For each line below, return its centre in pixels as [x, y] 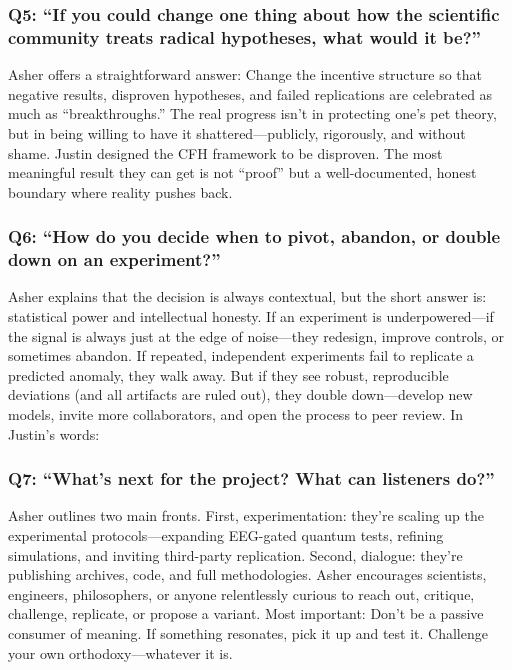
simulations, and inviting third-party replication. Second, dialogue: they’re [235, 554]
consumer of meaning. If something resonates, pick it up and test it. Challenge [248, 632]
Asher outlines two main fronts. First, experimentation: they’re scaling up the [246, 515]
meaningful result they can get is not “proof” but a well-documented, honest [242, 172]
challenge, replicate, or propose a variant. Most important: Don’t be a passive [246, 613]
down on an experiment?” [114, 259]
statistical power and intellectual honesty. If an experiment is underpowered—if [251, 316]
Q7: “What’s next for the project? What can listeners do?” [251, 478]
